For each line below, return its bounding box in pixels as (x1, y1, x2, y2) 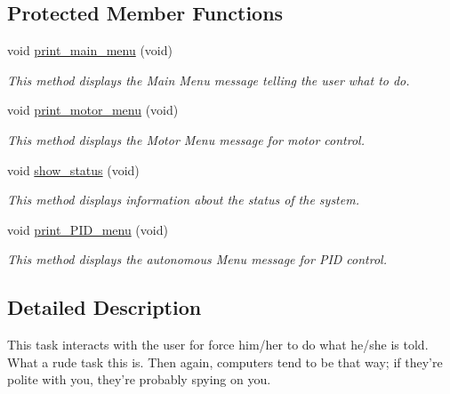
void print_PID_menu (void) (7, 220, 168, 238)
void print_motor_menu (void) (7, 101, 179, 119)
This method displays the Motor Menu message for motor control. (7, 130, 365, 149)
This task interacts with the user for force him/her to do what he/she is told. (7, 335, 429, 354)
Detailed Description (7, 293, 202, 321)
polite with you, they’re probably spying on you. (7, 370, 271, 389)
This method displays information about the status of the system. (7, 190, 359, 209)
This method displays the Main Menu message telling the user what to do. (7, 70, 410, 89)
